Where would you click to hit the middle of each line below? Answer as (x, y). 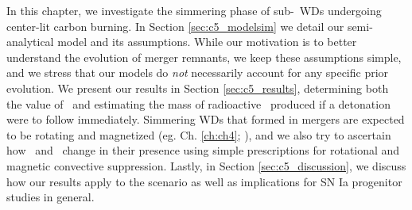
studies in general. (51, 197)
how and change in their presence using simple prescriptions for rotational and (203, 150)
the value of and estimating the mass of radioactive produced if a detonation (198, 103)
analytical (30, 42)
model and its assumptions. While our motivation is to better (207, 42)
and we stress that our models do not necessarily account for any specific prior (198, 73)
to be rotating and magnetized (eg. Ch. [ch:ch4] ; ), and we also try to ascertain (199, 134)
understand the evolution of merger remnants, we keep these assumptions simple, (204, 57)
